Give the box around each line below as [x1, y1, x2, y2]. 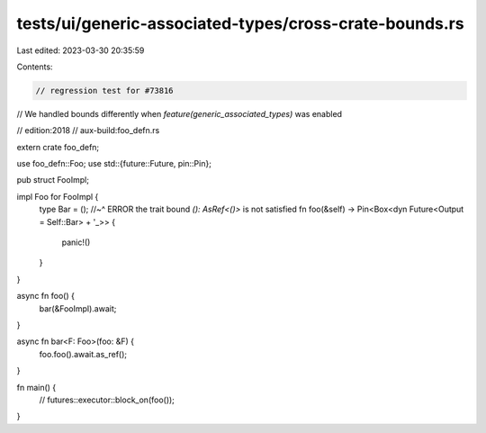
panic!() [61, 237, 91, 248]
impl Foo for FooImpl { [16, 191, 99, 202]
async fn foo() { [16, 291, 76, 302]
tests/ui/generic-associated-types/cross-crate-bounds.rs [16, 14, 464, 33]
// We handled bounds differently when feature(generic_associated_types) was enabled [16, 108, 342, 119]
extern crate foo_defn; [16, 141, 100, 152]
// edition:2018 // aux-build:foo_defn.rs [16, 125, 160, 136]
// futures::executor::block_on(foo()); [39, 394, 175, 405]
